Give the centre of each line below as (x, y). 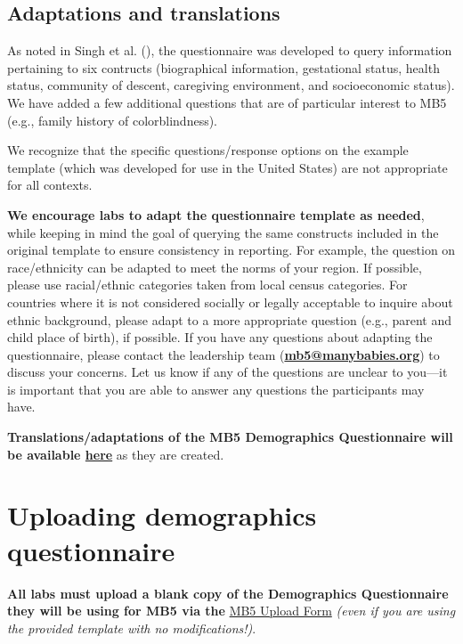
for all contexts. (50, 185)
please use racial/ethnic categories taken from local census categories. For (207, 285)
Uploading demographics (162, 515)
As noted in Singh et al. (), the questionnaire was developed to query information (230, 50)
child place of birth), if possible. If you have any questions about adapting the (220, 337)
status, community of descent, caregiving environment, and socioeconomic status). (231, 85)
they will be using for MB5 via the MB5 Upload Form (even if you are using (231, 611)
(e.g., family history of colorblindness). (113, 120)
